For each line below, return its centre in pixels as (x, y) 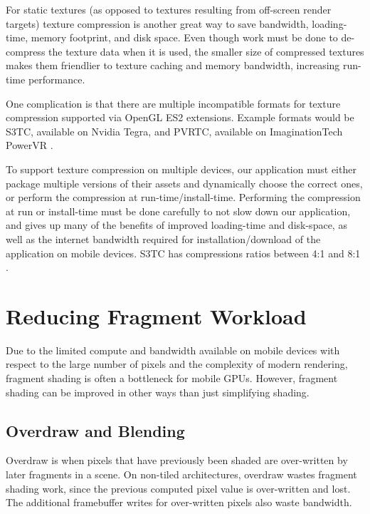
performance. (57, 79)
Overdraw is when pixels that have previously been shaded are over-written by (177, 460)
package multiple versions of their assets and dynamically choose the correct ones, (184, 183)
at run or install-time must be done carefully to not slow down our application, (178, 211)
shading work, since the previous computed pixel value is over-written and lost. (178, 488)
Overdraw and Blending (95, 430)
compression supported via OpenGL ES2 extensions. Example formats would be (180, 117)
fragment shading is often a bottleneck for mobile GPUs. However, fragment (172, 378)
